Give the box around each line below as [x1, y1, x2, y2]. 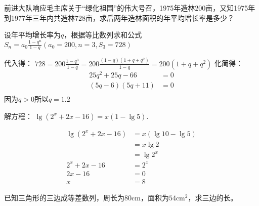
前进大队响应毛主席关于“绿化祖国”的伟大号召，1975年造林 [4, 3, 195, 13]
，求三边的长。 [188, 192, 238, 202]
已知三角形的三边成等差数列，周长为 [4, 192, 124, 202]
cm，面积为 [132, 192, 169, 202]
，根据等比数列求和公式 [64, 29, 142, 40]
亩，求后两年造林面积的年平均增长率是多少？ [85, 12, 234, 23]
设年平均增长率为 [4, 29, 61, 40]
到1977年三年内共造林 [4, 12, 75, 23]
